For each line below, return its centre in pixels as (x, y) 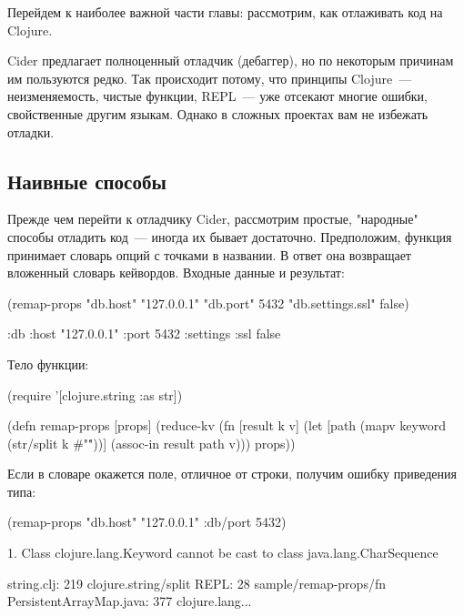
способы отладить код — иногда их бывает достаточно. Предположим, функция (230, 236)
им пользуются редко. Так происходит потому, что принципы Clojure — (210, 78)
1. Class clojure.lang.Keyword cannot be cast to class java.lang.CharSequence (223, 553)
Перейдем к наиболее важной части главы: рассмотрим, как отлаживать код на (225, 12)
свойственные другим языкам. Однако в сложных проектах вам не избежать (218, 113)
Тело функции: (48, 364)
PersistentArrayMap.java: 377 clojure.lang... (130, 601)
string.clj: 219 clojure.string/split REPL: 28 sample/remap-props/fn (197, 583)
